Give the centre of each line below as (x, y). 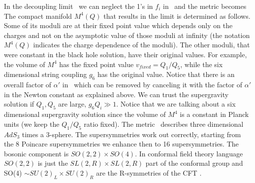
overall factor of (28, 85)
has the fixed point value (96, 64)
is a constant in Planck (214, 114)
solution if (19, 104)
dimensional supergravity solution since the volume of (85, 114)
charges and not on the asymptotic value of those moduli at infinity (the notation (127, 35)
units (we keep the (32, 124)
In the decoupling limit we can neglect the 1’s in (79, 6)
